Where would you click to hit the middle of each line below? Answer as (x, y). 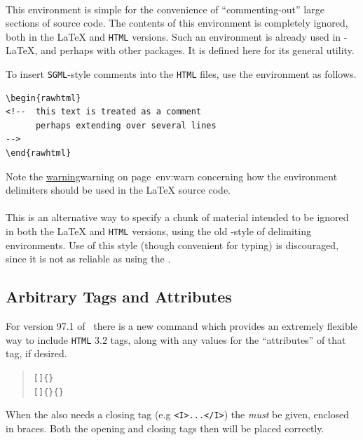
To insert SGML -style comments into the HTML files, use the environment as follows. (181, 74)
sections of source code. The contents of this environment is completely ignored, (177, 23)
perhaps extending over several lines (126, 125)
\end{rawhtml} (39, 153)
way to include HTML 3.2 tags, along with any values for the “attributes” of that (176, 339)
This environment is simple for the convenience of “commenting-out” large (165, 9)
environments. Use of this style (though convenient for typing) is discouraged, (172, 245)
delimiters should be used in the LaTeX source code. (118, 190)
